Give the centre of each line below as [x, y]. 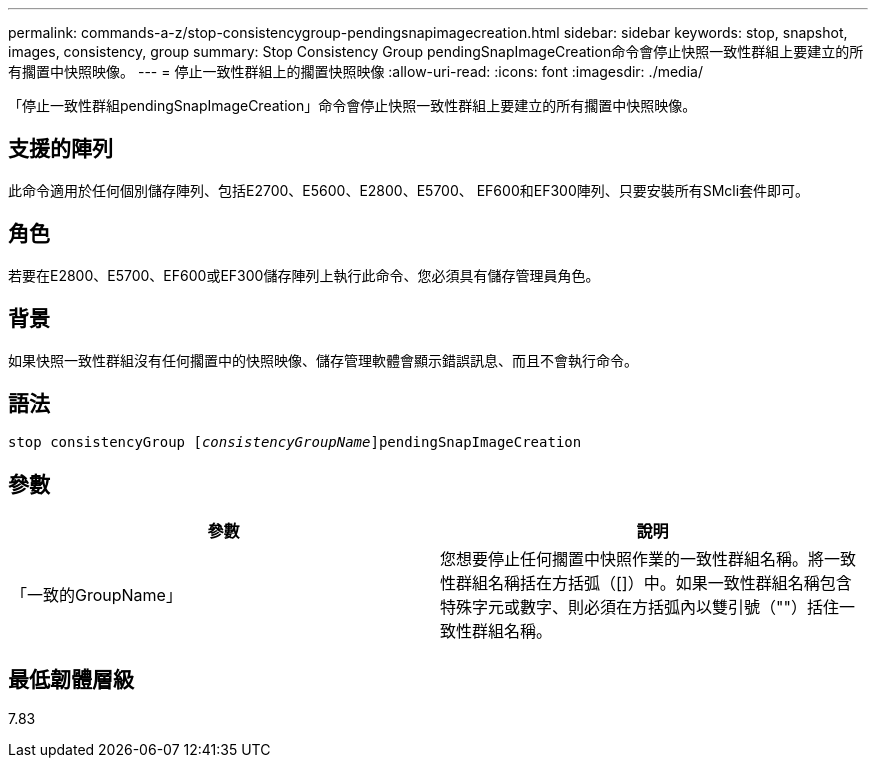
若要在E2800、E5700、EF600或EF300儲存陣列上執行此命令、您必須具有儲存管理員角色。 [304, 275]
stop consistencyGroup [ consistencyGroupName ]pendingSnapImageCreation [295, 442]
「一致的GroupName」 [96, 595]
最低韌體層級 [71, 679]
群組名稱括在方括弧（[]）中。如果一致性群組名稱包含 [654, 583]
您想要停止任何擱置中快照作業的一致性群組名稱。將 [632, 559]
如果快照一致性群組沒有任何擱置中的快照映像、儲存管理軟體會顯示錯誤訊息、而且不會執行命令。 [323, 360]
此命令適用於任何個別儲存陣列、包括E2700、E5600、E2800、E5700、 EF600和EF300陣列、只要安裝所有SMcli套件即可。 [409, 190]
